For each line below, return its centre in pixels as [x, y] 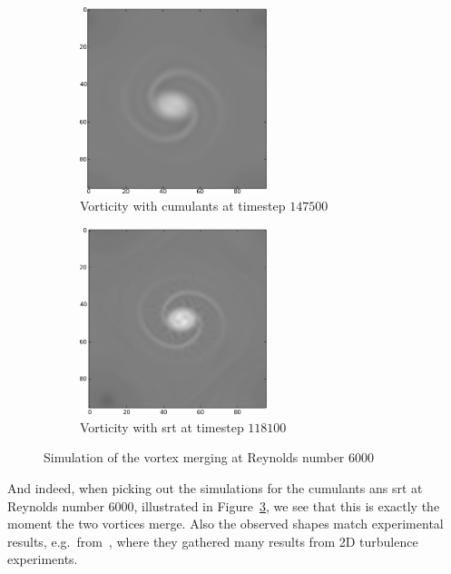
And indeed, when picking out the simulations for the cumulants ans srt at [215, 487]
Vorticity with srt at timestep [162, 426]
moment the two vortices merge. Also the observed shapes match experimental [225, 524]
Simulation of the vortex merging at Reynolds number [194, 457]
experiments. [43, 559]
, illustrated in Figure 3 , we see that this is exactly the [287, 505]
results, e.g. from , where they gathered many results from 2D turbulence [213, 541]
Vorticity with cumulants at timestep [183, 206]
